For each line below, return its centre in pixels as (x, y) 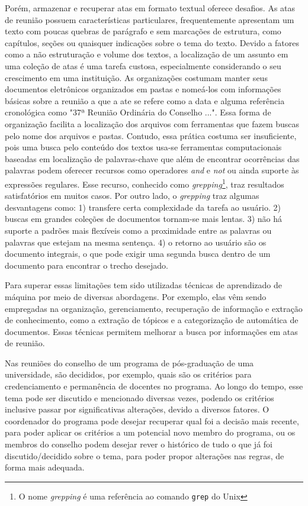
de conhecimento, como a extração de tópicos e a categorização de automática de (152, 320)
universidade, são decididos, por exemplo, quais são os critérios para (128, 374)
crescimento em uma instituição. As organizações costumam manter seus (136, 77)
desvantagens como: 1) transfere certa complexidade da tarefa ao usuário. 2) (143, 207)
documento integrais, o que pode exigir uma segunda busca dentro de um (138, 254)
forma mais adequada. (45, 467)
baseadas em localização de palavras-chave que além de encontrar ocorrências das (152, 158)
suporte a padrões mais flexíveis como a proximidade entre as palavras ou (138, 230)
